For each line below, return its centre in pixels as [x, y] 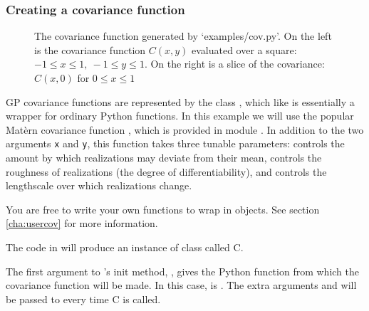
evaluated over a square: [244, 49]
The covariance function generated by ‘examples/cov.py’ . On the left [183, 36]
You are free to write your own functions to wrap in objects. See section [163, 209]
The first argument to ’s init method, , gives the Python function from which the [183, 271]
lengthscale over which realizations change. [99, 185]
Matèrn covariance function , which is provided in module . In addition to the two [185, 129]
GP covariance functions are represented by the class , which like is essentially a [180, 101]
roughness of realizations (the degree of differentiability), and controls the [166, 171]
